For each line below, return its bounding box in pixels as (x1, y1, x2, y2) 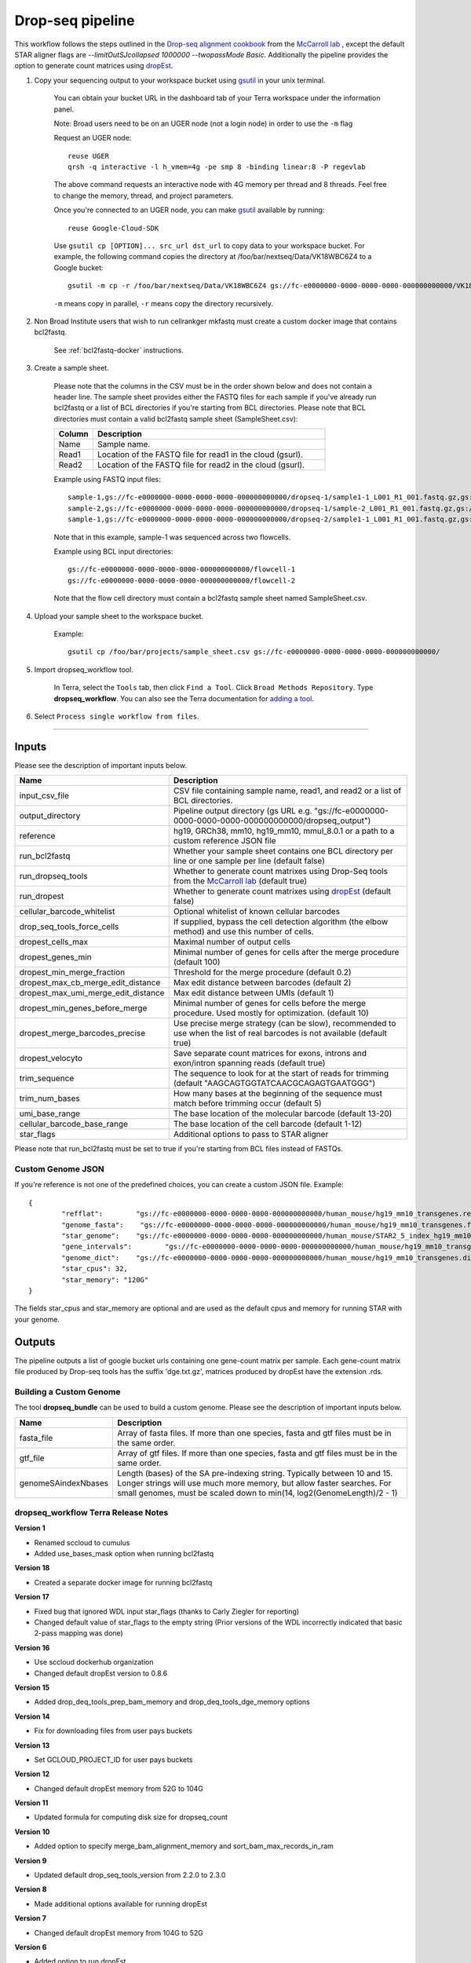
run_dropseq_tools (19, 871, 88, 882)
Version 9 (14, 1855, 47, 1865)
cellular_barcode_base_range (19, 1119, 129, 1130)
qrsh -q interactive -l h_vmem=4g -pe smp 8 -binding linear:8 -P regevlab (68, 163, 366, 172)
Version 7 (14, 1914, 47, 1923)
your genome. (14, 1314, 60, 1324)
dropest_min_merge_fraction (19, 967, 126, 978)
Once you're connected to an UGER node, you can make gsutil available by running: (53, 205, 325, 215)
